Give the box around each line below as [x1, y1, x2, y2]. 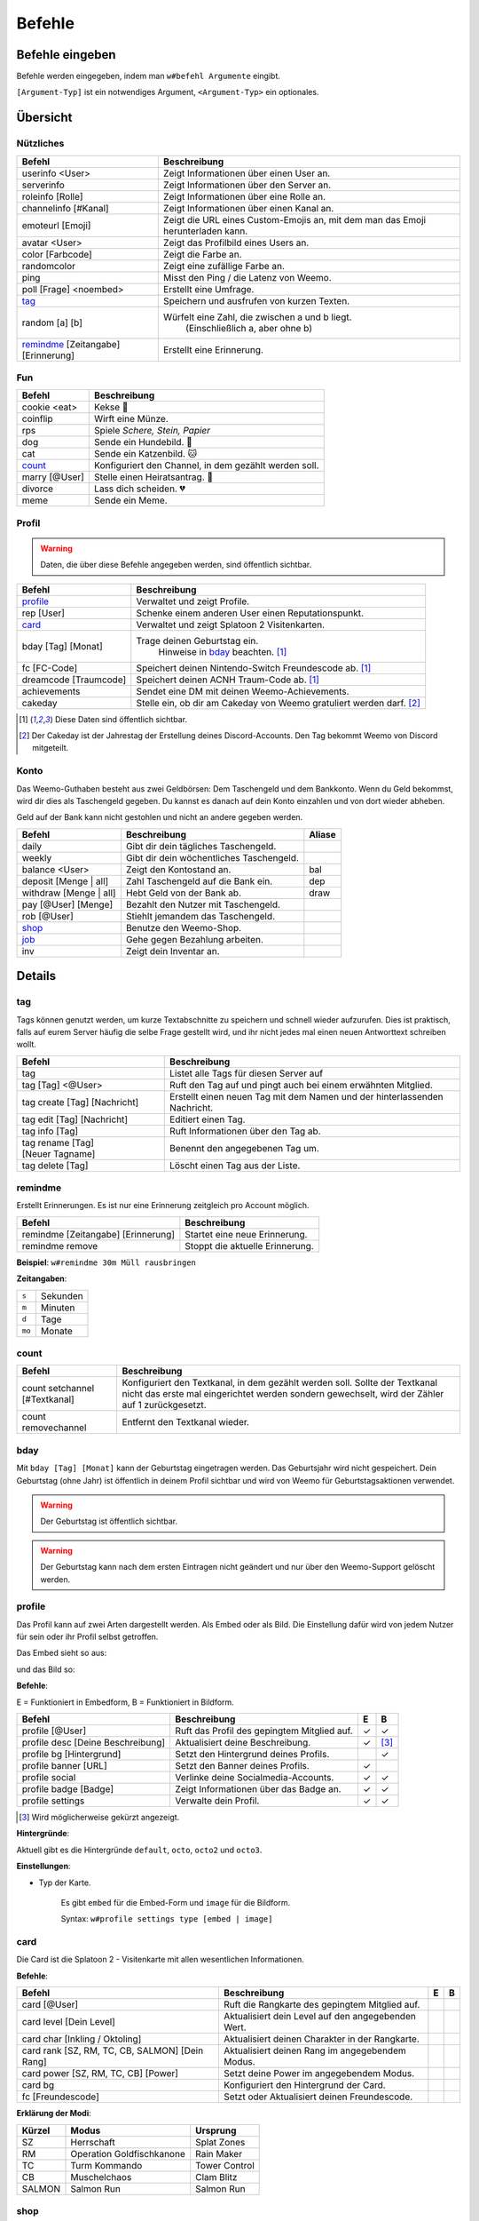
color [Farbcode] [21, 248, 92, 260]
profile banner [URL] [21, 1759, 107, 1771]
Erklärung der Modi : [16, 2108, 92, 2119]
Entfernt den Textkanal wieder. [122, 1416, 250, 1429]
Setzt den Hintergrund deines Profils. [175, 1747, 330, 1760]
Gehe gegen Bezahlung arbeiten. [125, 933, 263, 945]
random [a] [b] [21, 316, 83, 329]
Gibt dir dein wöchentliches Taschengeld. [125, 851, 299, 864]
